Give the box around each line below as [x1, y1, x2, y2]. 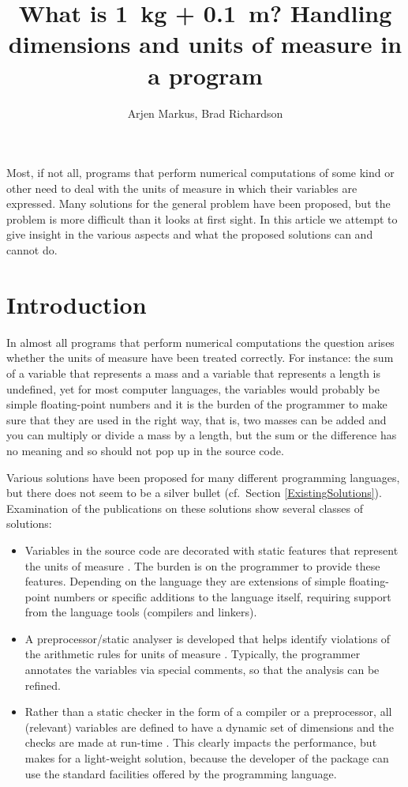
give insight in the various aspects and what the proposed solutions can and [6, 226, 373, 243]
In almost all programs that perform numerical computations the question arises [6, 333, 395, 350]
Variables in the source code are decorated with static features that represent [24, 541, 399, 558]
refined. [24, 676, 61, 693]
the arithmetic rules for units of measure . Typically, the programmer [24, 646, 361, 662]
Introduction [6, 288, 147, 320]
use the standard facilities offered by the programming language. [24, 765, 337, 781]
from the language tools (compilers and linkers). [24, 604, 257, 620]
